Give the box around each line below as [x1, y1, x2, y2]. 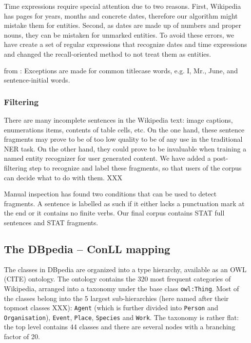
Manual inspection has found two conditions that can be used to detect [4, 189, 217, 199]
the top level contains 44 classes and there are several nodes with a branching [4, 322, 235, 332]
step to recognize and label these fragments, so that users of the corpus [29, 162, 242, 172]
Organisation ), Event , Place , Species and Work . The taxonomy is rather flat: [4, 312, 239, 322]
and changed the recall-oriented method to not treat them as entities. [4, 48, 211, 59]
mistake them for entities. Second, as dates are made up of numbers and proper [4, 20, 242, 30]
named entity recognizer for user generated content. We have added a [4, 153, 211, 163]
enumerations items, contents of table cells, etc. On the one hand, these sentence [4, 124, 245, 134]
